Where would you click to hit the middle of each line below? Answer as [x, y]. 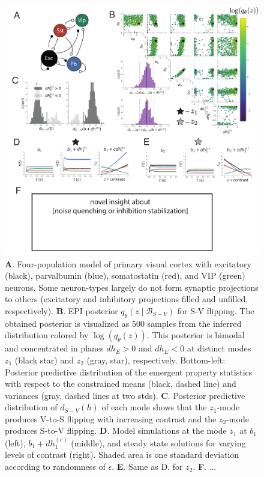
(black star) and [44, 360]
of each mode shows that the [154, 407]
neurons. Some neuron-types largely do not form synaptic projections [132, 287]
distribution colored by [47, 335]
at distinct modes [219, 348]
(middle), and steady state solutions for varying [158, 442]
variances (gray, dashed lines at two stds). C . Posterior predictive [125, 395]
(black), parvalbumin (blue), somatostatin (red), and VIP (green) [125, 275]
